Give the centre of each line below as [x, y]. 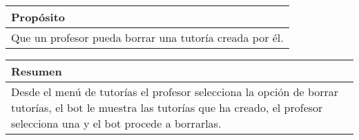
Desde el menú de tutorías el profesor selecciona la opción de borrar [175, 92]
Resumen [37, 71]
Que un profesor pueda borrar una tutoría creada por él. [147, 37]
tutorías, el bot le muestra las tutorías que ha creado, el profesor [167, 107]
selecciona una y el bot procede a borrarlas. [116, 123]
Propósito [38, 17]
